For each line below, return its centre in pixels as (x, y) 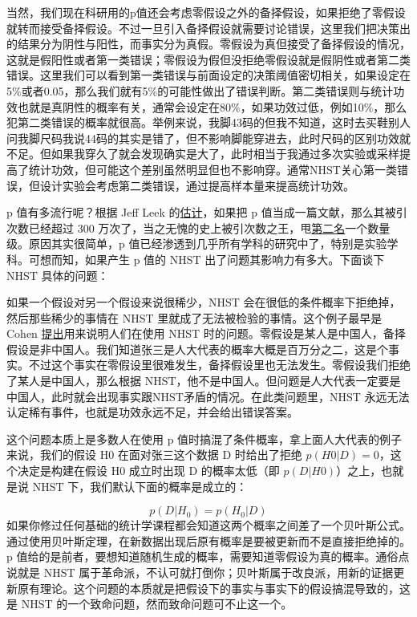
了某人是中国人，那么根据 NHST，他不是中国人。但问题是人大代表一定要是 (204, 381)
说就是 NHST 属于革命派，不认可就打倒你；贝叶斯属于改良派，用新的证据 (200, 572)
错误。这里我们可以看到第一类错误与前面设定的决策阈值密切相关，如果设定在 (208, 75)
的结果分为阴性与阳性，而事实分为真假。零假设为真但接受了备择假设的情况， (208, 44)
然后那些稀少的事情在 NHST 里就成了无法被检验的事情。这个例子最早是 (194, 317)
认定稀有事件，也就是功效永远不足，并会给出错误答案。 (152, 412)
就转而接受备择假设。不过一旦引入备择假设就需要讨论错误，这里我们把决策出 (208, 28)
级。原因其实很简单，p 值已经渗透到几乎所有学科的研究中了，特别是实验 (197, 244)
